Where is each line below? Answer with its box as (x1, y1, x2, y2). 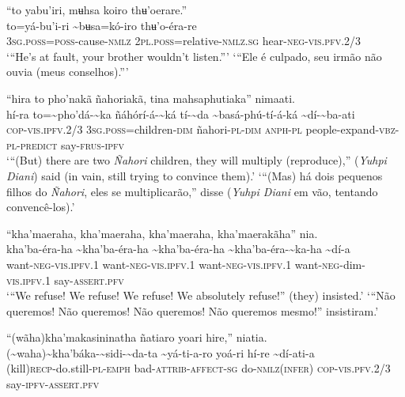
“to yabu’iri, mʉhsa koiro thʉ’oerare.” (6, 2, 187, 17)
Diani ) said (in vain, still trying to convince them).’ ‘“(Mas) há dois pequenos (6, 167, 383, 183)
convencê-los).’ (6, 198, 75, 215)
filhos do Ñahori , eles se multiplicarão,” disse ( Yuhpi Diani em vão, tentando (6, 183, 378, 199)
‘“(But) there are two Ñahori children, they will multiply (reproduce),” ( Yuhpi (6, 152, 387, 168)
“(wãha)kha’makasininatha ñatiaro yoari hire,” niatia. (6, 329, 267, 346)
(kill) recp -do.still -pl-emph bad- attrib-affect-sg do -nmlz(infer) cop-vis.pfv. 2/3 (6, 360, 391, 376)
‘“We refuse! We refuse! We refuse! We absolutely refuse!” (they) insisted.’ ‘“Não (6, 287, 396, 304)
